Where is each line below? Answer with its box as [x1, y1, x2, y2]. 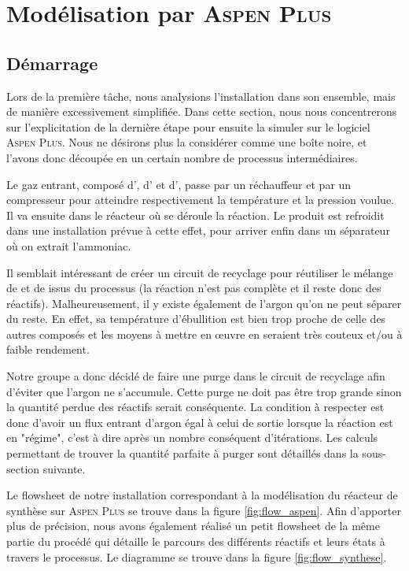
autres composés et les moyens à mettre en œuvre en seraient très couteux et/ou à [6, 325, 403, 342]
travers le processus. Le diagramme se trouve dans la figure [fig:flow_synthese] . [6, 548, 387, 565]
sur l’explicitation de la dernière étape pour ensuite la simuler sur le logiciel [6, 118, 370, 135]
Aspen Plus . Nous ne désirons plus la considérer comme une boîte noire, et [6, 134, 367, 150]
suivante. [42, 460, 86, 476]
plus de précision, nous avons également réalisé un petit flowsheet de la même [6, 517, 380, 534]
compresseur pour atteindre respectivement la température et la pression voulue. [6, 191, 395, 208]
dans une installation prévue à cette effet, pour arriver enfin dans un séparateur [6, 222, 390, 239]
